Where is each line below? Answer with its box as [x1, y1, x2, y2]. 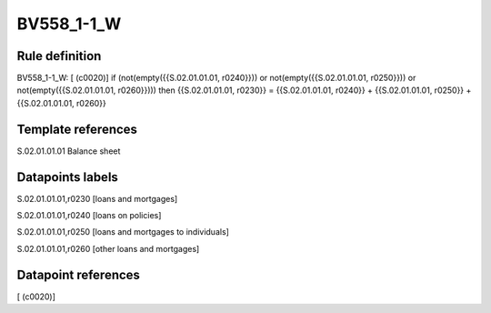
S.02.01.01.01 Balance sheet [16, 146, 121, 156]
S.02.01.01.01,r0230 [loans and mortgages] [16, 193, 178, 204]
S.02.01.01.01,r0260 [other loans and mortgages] [16, 243, 200, 254]
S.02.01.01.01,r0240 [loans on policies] [16, 210, 162, 221]
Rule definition [16, 48, 102, 64]
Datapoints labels [16, 169, 118, 185]
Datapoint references [16, 267, 141, 282]
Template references [16, 121, 138, 136]
